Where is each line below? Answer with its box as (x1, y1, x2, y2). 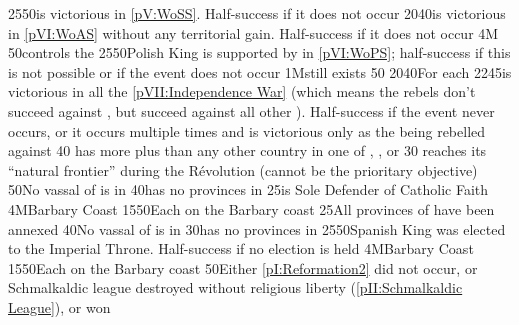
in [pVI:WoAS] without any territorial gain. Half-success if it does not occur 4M (8, 22, 499, 43)
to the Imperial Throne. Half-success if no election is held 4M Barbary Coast (8, 238, 474, 259)
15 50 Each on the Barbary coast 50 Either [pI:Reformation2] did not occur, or (8, 257, 478, 278)
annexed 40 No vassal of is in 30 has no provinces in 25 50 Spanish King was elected (8, 218, 506, 239)
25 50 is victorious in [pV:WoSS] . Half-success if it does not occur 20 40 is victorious (8, 3, 506, 23)
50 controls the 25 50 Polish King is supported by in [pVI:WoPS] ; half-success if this (8, 42, 511, 63)
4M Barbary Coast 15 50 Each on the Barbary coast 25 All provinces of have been (8, 198, 495, 219)
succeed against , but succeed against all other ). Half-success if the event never (8, 100, 495, 121)
